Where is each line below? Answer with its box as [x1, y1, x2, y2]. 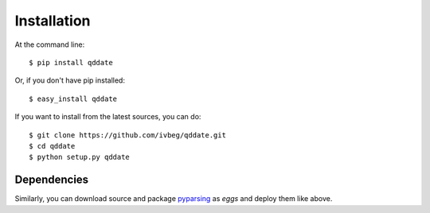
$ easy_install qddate [29, 94, 118, 103]
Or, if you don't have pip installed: [14, 76, 125, 85]
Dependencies [14, 173, 89, 187]
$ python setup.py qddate [29, 153, 131, 162]
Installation [14, 12, 91, 29]
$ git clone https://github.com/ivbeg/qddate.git [29, 130, 227, 139]
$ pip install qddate [29, 58, 113, 67]
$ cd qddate [29, 141, 76, 150]
